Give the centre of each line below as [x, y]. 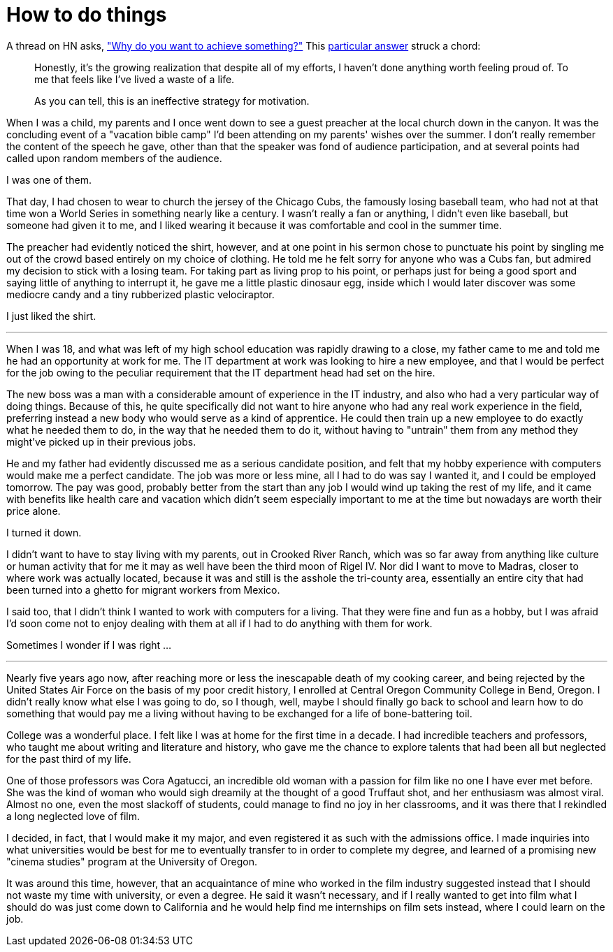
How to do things [87, 15]
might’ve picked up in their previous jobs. [101, 441]
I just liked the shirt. [51, 316]
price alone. [34, 511]
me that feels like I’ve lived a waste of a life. [135, 79]
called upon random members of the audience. [114, 158]
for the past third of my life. [69, 759]
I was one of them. [49, 180]
